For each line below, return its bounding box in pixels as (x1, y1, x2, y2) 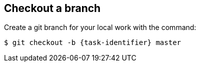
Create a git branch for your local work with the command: (4, 23, 196, 32)
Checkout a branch (4, 2, 101, 14)
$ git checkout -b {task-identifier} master (4, 38, 181, 47)
